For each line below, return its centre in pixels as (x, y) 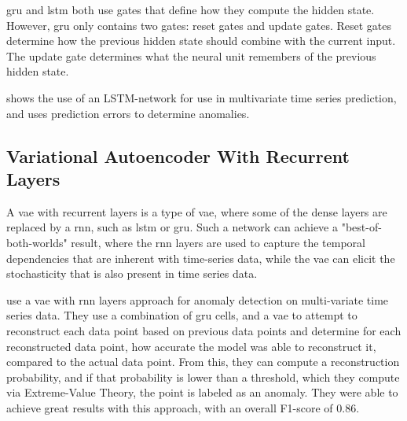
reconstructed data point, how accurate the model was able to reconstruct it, (191, 346)
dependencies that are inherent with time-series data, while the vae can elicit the (201, 258)
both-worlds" (37, 242)
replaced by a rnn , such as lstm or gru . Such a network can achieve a (172, 227)
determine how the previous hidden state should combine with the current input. (201, 41)
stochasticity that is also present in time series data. (132, 273)
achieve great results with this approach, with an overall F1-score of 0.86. (183, 407)
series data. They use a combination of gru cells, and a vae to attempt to (182, 315)
